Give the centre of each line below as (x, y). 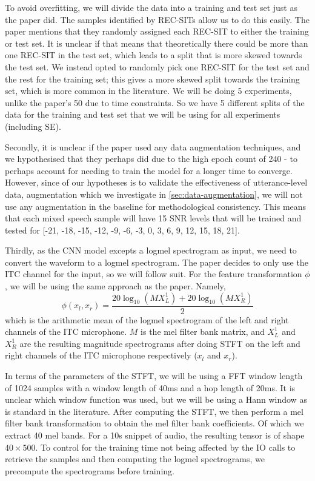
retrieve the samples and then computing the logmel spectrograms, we (135, 459)
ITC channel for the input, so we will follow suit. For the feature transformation (154, 274)
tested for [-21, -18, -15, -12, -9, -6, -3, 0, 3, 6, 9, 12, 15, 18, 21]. (122, 230)
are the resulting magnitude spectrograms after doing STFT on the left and (160, 343)
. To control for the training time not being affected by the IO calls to (165, 447)
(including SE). (33, 126)
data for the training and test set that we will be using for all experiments (143, 114)
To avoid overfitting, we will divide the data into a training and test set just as (151, 7)
